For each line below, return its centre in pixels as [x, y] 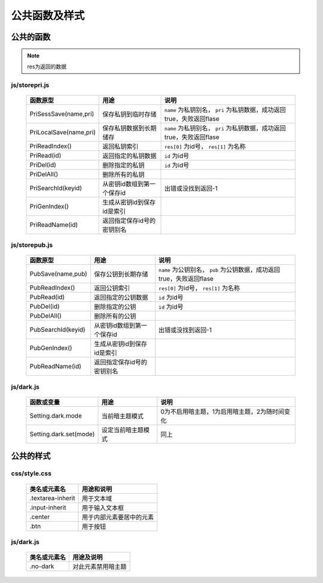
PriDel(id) [43, 165]
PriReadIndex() [51, 146]
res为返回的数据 [47, 67]
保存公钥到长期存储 [121, 274]
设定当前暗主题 [122, 430]
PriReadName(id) [54, 225]
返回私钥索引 [121, 146]
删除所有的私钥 [124, 174]
